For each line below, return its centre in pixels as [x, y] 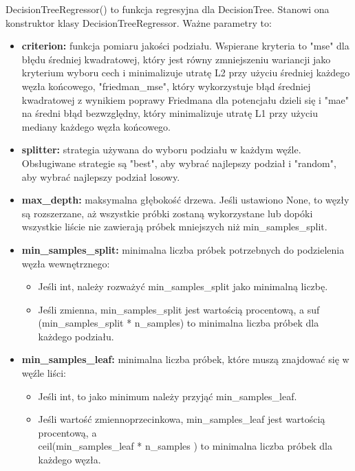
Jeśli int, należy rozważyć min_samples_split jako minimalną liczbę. [183, 286]
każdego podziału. [76, 336]
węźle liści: [44, 373]
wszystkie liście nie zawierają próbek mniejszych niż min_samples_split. [174, 227]
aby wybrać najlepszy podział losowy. [101, 176]
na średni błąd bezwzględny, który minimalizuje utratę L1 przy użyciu [170, 113]
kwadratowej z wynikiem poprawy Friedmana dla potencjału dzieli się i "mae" [185, 99]
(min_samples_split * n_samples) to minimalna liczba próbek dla [179, 323]
